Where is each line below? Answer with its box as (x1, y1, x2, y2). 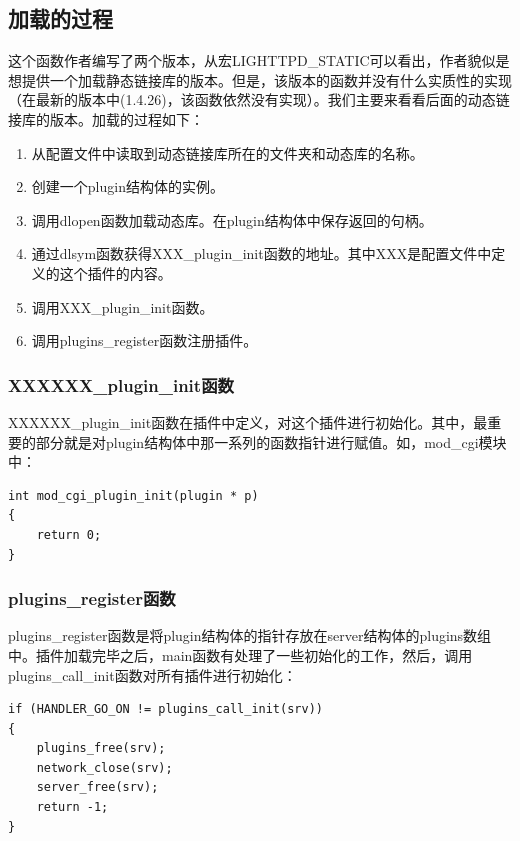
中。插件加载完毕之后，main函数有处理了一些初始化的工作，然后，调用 (8, 644, 473, 665)
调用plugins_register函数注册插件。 (31, 330, 258, 351)
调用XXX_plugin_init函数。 (31, 296, 214, 317)
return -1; (36, 800, 109, 815)
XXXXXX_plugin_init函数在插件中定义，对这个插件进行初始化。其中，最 (8, 411, 488, 432)
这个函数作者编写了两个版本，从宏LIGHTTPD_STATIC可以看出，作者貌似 (8, 50, 496, 71)
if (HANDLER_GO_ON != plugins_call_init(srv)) (8, 702, 323, 717)
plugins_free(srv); (36, 741, 166, 756)
